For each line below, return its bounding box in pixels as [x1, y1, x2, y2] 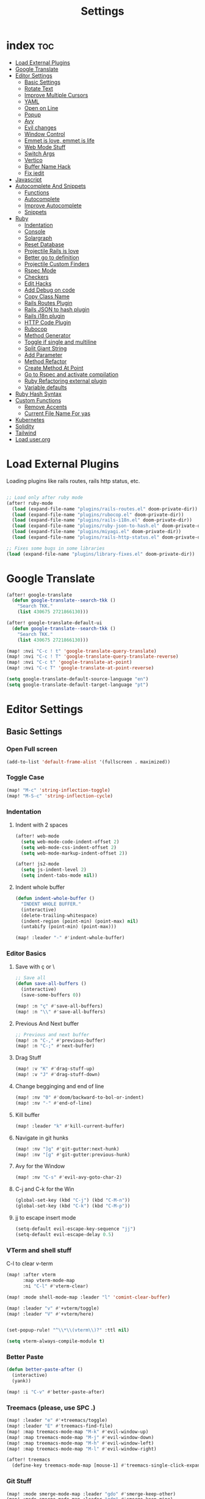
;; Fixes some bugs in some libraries [6, 545, 105, 551]
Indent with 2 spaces [15, 821, 68, 828]
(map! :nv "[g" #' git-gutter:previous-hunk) [15, 1151, 131, 1158]
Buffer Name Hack [24, 163, 71, 170]
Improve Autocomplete [24, 202, 82, 209]
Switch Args [24, 150, 55, 157]
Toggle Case [6, 773, 45, 782]
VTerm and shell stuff [6, 1246, 72, 1254]
